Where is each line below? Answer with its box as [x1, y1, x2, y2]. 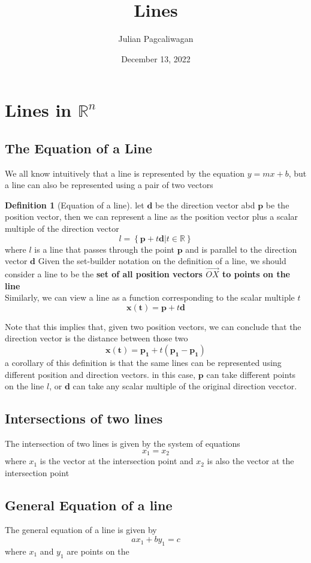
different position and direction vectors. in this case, [5, 368, 196, 380]
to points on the [222, 268, 290, 280]
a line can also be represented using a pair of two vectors [5, 178, 213, 191]
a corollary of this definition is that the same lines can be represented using [5, 356, 282, 369]
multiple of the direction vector [5, 222, 119, 235]
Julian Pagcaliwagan [118, 32, 194, 45]
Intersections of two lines [5, 409, 163, 428]
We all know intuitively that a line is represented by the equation [5, 167, 245, 179]
